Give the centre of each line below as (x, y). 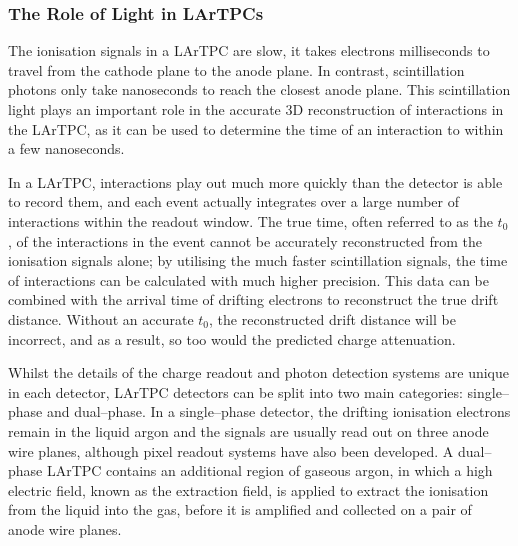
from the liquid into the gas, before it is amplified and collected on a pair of (240, 509)
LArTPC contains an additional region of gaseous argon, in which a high (269, 470)
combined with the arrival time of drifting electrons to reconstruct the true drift (253, 299)
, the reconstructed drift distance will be (332, 318)
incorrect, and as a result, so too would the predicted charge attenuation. (232, 338)
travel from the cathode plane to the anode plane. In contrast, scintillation (236, 69)
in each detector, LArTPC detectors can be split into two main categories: (235, 391)
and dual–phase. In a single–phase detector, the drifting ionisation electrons (278, 411)
